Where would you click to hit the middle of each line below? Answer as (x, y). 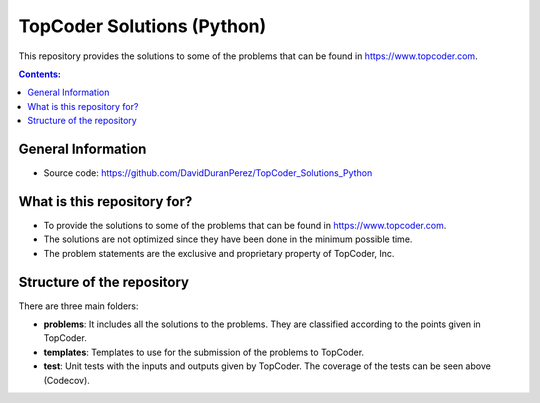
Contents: (40, 74)
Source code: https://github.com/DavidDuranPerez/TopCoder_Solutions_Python (208, 173)
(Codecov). (66, 380)
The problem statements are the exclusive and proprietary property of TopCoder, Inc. (219, 253)
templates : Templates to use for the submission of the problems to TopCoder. (204, 352)
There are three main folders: (78, 306)
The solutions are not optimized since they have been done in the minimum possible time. (228, 239)
